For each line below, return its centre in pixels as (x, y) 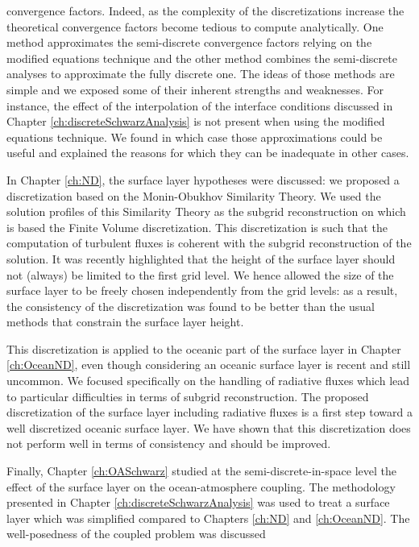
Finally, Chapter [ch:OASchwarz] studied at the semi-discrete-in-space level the (201, 471)
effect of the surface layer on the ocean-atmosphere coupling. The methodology (201, 486)
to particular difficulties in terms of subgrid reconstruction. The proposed (188, 396)
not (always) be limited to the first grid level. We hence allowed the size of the (200, 274)
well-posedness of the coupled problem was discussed (136, 534)
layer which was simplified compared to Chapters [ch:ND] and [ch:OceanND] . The (208, 518)
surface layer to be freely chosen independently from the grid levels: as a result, (202, 290)
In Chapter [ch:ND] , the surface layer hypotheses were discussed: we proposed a (203, 179)
